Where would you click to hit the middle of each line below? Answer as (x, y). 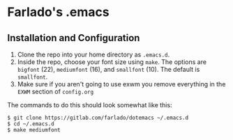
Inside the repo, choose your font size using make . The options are (112, 62)
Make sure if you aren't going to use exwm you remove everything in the (121, 84)
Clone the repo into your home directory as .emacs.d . (93, 54)
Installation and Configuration (74, 38)
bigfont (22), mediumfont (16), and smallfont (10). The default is (108, 69)
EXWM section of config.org (55, 92)
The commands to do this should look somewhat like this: (90, 105)
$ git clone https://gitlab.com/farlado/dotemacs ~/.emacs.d (98, 118)
